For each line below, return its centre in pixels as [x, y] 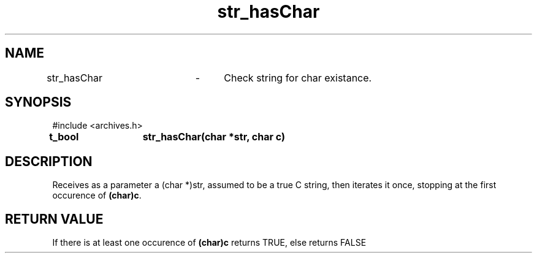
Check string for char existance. [298, 78]
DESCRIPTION [49, 161]
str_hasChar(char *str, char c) [214, 137]
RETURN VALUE [54, 219]
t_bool [64, 137]
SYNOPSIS [38, 102]
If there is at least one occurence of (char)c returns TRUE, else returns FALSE [209, 243]
